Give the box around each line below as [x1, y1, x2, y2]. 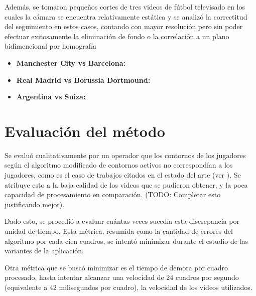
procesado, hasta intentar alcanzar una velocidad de [5, 272, 164, 282]
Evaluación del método [5, 120, 165, 141]
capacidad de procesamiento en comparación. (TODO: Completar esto [5, 189, 221, 200]
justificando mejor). [5, 199, 65, 209]
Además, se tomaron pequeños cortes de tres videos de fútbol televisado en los [5, 2, 245, 12]
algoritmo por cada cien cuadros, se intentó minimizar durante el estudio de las [5, 235, 248, 246]
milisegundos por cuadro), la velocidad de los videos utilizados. [59, 282, 252, 292]
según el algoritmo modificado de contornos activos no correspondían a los [5, 160, 233, 170]
